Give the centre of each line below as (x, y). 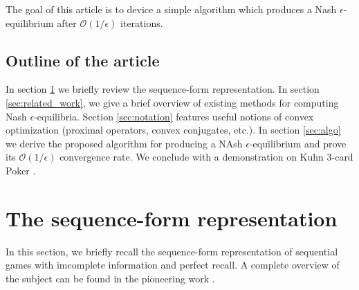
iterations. (142, 22)
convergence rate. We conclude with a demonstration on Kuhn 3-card (206, 157)
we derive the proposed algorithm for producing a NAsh (124, 143)
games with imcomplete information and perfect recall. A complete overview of (173, 265)
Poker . (21, 170)
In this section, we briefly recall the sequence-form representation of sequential (172, 251)
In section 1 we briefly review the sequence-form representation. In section (163, 89)
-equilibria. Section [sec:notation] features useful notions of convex (174, 116)
